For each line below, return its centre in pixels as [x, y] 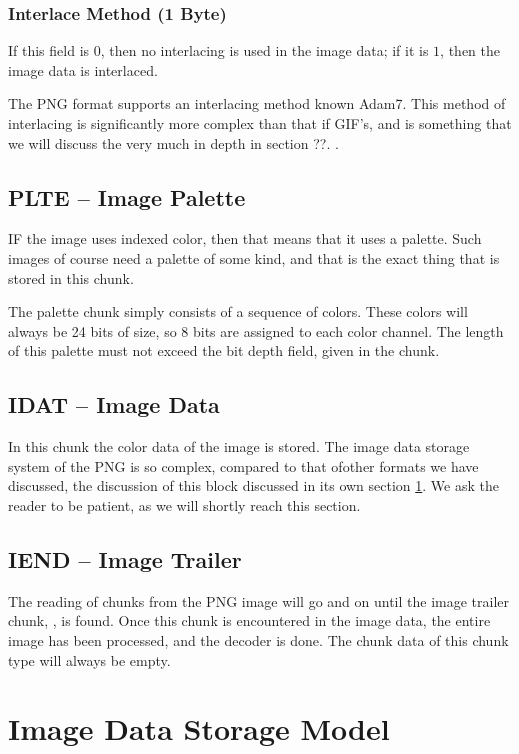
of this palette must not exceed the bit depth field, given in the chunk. [224, 350]
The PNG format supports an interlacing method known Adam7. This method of [257, 103]
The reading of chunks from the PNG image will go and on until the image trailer [259, 600]
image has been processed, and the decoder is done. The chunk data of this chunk [258, 639]
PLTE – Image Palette [127, 196]
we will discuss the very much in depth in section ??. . [173, 142]
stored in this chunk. [71, 277]
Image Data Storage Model [199, 728]
